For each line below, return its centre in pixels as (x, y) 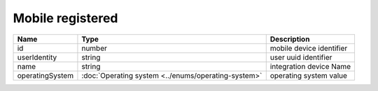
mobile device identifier (309, 48)
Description (290, 39)
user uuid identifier (301, 57)
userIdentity (37, 57)
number (94, 48)
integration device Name (310, 66)
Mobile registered (65, 18)
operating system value (309, 75)
